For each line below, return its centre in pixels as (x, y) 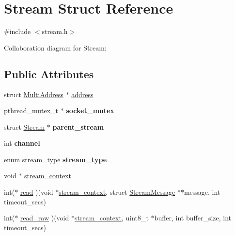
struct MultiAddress (34, 94)
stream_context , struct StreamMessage (117, 192)
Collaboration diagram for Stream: (55, 47)
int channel (22, 143)
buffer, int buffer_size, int (193, 218)
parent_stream (78, 126)
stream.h (55, 31)
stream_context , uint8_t (111, 218)
